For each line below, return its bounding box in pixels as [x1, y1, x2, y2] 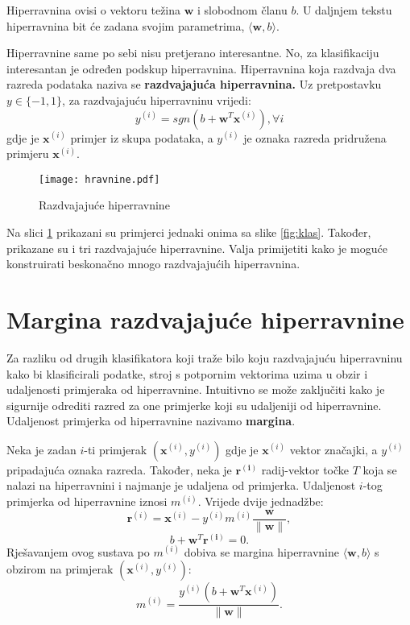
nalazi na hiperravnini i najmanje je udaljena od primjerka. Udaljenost [6, 477, 356, 494]
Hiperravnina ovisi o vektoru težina [6, 2, 181, 18]
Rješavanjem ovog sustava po [6, 543, 150, 560]
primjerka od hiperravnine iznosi [6, 493, 168, 510]
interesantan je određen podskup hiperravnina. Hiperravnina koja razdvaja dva [6, 60, 396, 77]
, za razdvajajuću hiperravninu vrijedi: [62, 91, 251, 108]
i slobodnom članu [197, 2, 288, 18]
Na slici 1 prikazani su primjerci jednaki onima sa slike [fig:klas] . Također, [6, 224, 371, 240]
